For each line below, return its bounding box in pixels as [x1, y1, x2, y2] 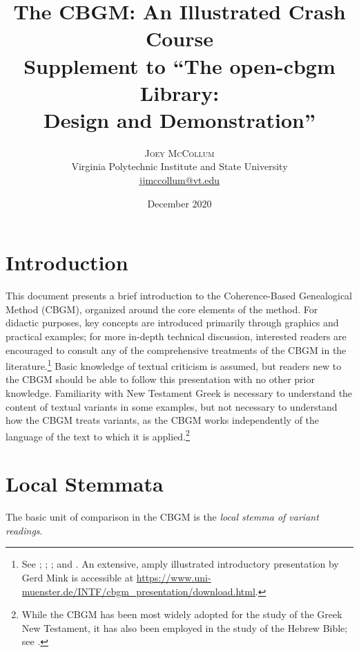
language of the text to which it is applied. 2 [6, 427, 190, 443]
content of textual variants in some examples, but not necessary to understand [6, 399, 338, 413]
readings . [6, 523, 43, 537]
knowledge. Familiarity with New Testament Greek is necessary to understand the [6, 386, 353, 400]
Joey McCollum [144, 145, 215, 160]
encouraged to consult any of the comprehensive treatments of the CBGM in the [6, 342, 347, 357]
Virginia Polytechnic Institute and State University [71, 159, 288, 174]
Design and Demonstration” [43, 105, 316, 133]
